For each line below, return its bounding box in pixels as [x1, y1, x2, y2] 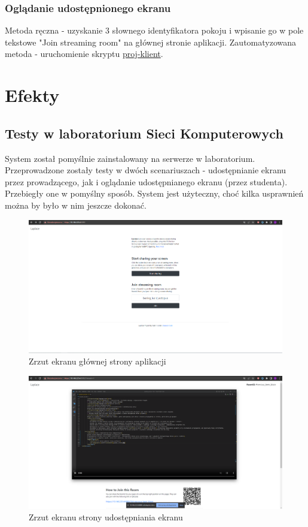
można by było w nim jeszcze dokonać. [5, 198, 147, 211]
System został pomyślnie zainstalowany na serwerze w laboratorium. [5, 152, 255, 164]
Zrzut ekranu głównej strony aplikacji [29, 355, 166, 368]
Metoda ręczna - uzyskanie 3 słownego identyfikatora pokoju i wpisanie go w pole [5, 24, 304, 37]
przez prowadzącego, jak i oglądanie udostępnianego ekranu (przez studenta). [5, 175, 288, 188]
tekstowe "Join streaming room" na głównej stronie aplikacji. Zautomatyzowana [5, 35, 297, 48]
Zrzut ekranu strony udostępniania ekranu [29, 511, 183, 523]
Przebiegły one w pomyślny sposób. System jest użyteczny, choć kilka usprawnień [5, 187, 304, 200]
